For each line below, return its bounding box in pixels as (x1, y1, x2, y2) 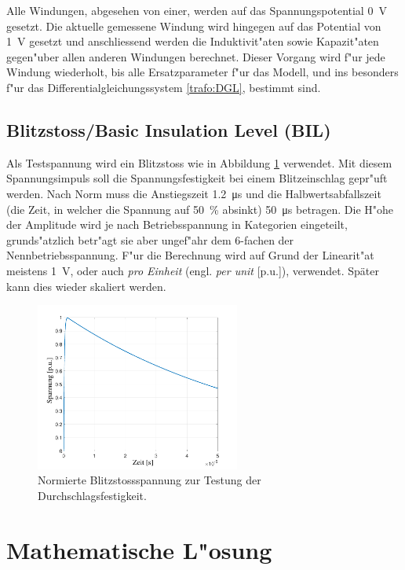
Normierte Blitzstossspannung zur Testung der (38, 472, 261, 488)
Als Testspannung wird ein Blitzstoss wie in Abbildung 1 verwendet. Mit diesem (6, 154, 392, 171)
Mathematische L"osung (6, 533, 272, 565)
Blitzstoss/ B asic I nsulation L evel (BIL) (6, 117, 331, 142)
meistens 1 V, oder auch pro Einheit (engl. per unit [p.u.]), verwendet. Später (6, 262, 379, 278)
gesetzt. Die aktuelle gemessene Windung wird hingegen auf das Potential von (6, 17, 381, 34)
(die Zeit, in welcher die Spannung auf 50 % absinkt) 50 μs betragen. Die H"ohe (6, 200, 394, 217)
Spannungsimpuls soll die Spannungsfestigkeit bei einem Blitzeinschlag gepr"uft (6, 170, 388, 186)
